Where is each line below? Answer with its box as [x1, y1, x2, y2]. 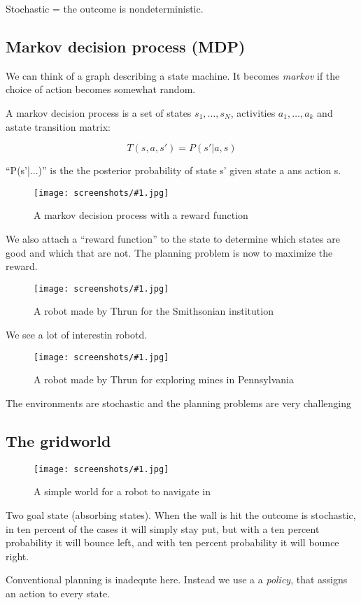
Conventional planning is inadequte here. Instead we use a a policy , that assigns [6, 572, 348, 587]
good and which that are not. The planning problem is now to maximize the [6, 245, 333, 259]
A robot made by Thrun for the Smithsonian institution [34, 304, 274, 318]
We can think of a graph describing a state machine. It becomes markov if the [6, 68, 340, 83]
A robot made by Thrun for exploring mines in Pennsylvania [34, 372, 294, 387]
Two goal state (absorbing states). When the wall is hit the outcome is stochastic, [6, 507, 356, 522]
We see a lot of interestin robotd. [6, 327, 148, 342]
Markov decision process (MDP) [6, 35, 246, 57]
